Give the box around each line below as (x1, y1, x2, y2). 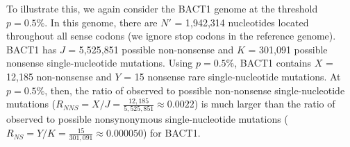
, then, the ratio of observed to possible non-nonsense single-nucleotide (44, 83, 345, 97)
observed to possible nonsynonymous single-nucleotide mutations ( (6, 112, 288, 126)
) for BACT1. (142, 126, 201, 140)
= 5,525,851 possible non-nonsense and (68, 42, 234, 56)
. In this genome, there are (44, 15, 158, 29)
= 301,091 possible (248, 42, 328, 56)
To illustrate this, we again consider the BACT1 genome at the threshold (6, 1, 318, 15)
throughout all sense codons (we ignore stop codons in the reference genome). (6, 28, 336, 43)
